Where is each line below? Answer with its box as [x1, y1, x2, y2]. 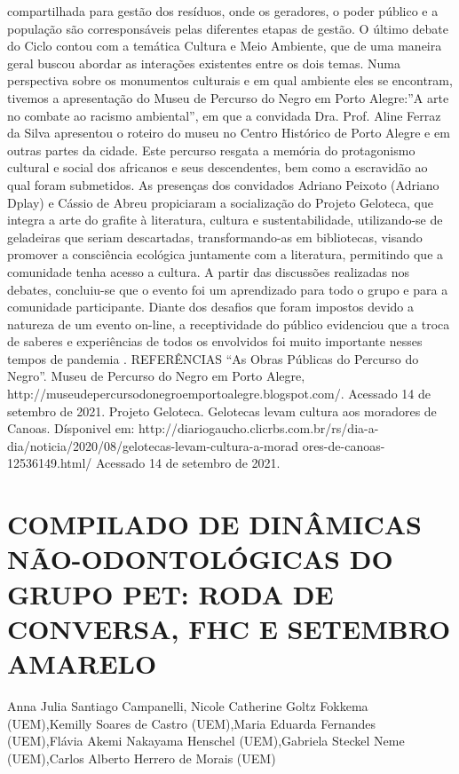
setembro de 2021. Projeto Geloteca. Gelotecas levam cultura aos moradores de [7, 401, 437, 420]
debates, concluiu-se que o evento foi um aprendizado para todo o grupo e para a [7, 280, 448, 298]
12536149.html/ [7, 454, 92, 472]
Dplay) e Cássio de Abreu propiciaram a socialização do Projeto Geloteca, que [7, 193, 433, 211]
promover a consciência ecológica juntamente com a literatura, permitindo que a [7, 245, 444, 264]
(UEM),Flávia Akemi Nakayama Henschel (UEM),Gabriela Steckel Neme [7, 731, 405, 750]
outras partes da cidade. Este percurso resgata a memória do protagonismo [7, 140, 415, 159]
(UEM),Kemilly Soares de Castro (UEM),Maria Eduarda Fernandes [7, 714, 376, 732]
